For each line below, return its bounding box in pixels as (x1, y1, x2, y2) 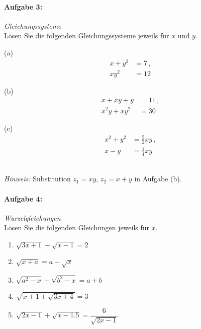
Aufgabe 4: (4, 193, 43, 204)
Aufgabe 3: (4, 1, 43, 12)
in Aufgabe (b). (134, 173, 182, 184)
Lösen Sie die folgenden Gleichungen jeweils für (4, 222, 150, 233)
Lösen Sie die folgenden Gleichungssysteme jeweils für (4, 30, 169, 41)
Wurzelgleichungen (4, 212, 61, 223)
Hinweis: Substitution (4, 173, 71, 184)
